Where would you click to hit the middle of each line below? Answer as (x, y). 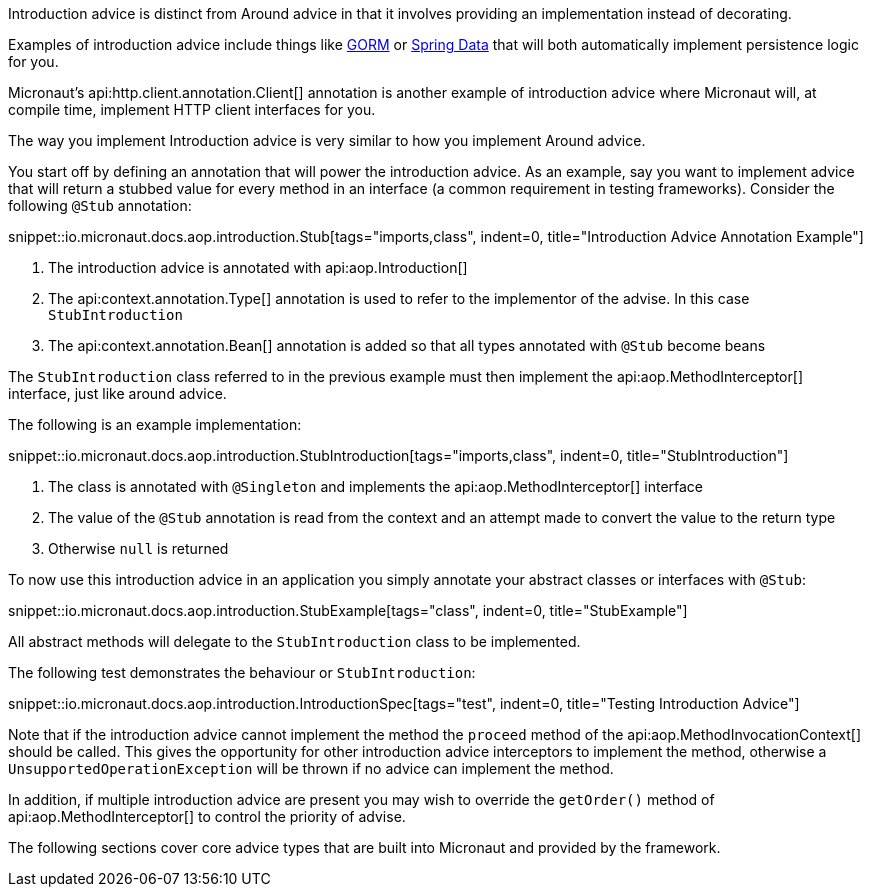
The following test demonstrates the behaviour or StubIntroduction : (242, 672)
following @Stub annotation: (100, 205)
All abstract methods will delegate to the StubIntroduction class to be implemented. (294, 641)
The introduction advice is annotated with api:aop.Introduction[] (258, 267)
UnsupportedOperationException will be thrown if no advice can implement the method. (311, 768)
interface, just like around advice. (117, 393)
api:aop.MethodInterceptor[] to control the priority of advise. (207, 816)
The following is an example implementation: (155, 424)
